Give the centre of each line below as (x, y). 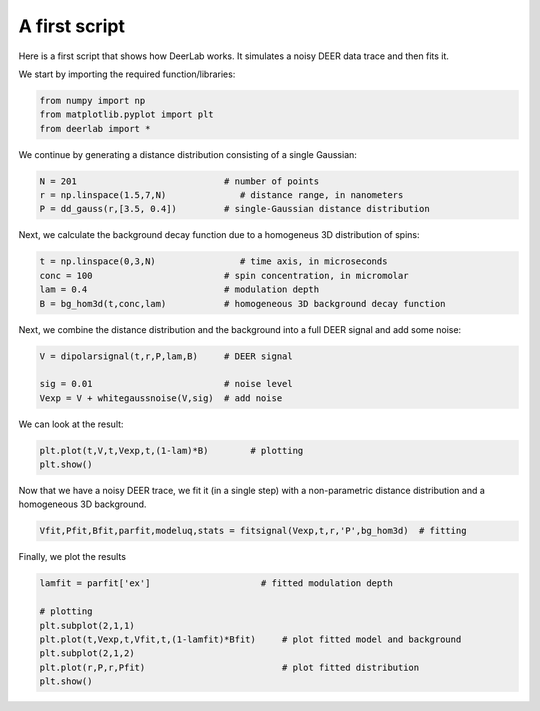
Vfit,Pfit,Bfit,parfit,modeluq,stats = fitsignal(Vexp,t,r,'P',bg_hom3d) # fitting (253, 531)
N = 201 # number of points (179, 181)
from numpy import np (92, 100)
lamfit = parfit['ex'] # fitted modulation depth (216, 583)
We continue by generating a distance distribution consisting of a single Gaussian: (187, 154)
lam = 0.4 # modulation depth (179, 289)
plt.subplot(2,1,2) (87, 653)
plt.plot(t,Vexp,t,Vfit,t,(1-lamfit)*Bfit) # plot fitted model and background (250, 639)
